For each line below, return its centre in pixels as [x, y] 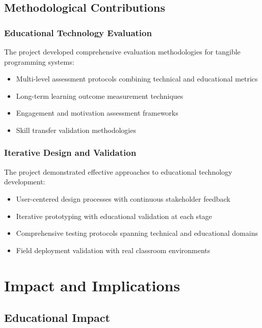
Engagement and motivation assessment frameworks [97, 113]
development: [25, 182]
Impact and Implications [92, 285]
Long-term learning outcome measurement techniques [100, 95]
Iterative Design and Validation [70, 153]
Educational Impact [57, 318]
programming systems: [39, 61]
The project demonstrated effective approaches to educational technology [118, 171]
